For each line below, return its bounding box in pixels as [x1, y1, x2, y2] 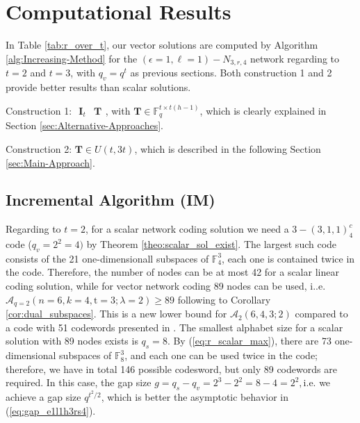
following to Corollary [177, 292, 271, 306]
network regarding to [249, 51, 340, 65]
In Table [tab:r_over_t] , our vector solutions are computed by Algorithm [6, 38, 318, 52]
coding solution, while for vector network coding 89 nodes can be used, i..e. [6, 279, 326, 293]
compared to [295, 306, 348, 321]
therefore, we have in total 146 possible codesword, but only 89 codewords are [6, 361, 337, 376]
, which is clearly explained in [199, 103, 327, 117]
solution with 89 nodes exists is [6, 333, 138, 348]
